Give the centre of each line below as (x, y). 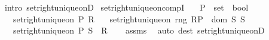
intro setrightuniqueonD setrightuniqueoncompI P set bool (126, 7)
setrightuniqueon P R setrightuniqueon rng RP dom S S (129, 19)
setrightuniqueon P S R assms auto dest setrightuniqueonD (139, 30)
